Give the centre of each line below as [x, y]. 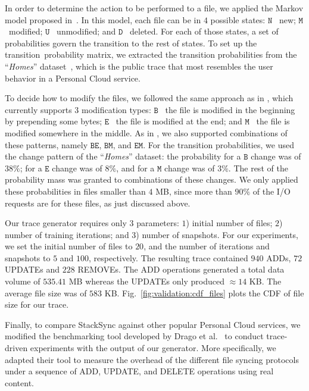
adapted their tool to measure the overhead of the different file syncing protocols [152, 359]
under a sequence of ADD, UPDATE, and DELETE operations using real [139, 371]
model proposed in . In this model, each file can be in [103, 19]
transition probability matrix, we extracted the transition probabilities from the [151, 54]
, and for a [135, 168]
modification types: [116, 109]
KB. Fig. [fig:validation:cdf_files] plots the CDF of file [204, 293]
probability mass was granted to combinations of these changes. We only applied [152, 179]
